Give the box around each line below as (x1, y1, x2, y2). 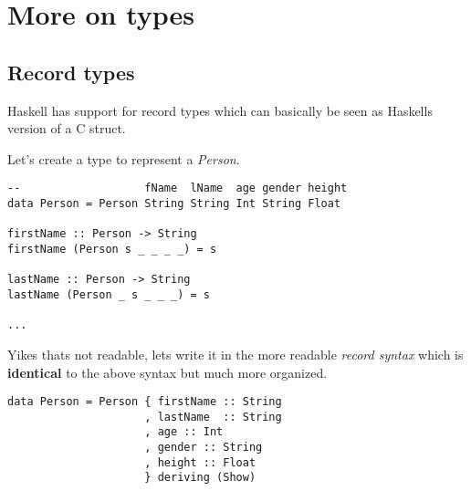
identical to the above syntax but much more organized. (7, 362, 328, 381)
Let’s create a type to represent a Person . (7, 149, 240, 168)
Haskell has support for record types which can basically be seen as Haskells (7, 100, 433, 120)
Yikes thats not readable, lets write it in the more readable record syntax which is (7, 344, 464, 363)
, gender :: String (144, 441, 263, 454)
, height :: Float (144, 455, 256, 469)
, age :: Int (144, 425, 224, 439)
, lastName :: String (144, 410, 282, 423)
